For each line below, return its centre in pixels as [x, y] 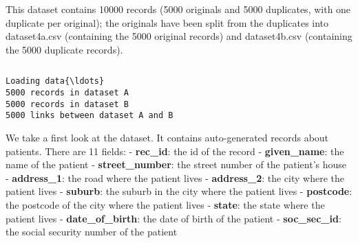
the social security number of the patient [92, 232]
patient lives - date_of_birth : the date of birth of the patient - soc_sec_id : [173, 218]
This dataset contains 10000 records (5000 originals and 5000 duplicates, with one [178, 9]
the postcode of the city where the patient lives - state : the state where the [165, 204]
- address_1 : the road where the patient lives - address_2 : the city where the [175, 177]
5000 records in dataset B [67, 104]
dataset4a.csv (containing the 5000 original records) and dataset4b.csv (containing [179, 36]
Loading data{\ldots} [55, 81]
